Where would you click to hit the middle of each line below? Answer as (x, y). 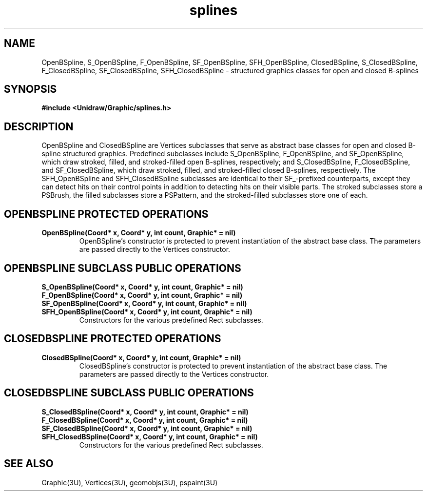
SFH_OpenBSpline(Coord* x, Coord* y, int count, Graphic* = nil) (147, 311)
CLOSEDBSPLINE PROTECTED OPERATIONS (113, 339)
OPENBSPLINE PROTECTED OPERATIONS (106, 214)
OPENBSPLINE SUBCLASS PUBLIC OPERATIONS (123, 268)
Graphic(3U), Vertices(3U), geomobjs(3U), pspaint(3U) (130, 482)
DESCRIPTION (39, 126)
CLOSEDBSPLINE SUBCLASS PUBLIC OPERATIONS (129, 393)
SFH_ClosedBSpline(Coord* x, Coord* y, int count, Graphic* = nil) (150, 436)
